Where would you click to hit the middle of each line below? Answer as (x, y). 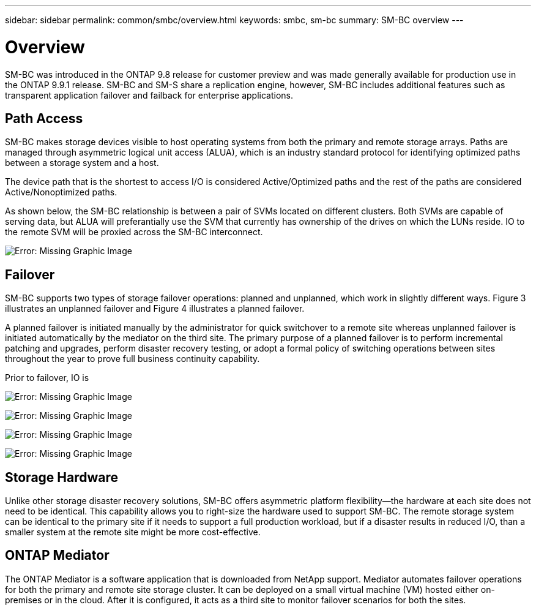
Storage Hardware (62, 477)
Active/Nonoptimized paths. (61, 192)
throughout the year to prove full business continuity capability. (132, 359)
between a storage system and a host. (82, 163)
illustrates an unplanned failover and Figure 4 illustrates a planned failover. (155, 309)
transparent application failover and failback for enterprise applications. (149, 95)
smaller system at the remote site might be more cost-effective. (133, 532)
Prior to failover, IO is (47, 378)
